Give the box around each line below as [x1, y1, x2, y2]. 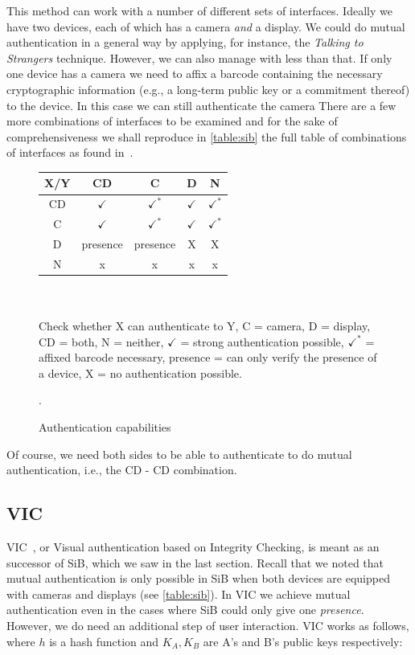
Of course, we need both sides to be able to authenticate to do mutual [6, 445, 352, 462]
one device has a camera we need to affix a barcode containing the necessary [6, 65, 383, 82]
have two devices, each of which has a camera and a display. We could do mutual [6, 18, 405, 35]
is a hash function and [49, 632, 159, 649]
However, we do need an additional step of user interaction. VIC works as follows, [6, 617, 409, 634]
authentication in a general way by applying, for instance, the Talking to [6, 34, 364, 51]
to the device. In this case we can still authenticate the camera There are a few [6, 96, 397, 113]
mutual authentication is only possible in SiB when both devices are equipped [6, 570, 390, 587]
